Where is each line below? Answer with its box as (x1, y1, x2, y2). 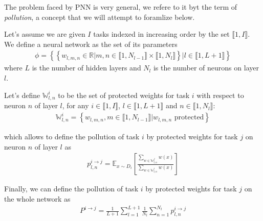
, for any (62, 100, 89, 111)
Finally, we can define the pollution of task (4, 183, 139, 194)
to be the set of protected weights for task (58, 89, 190, 100)
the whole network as (4, 193, 71, 204)
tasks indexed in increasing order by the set (93, 29, 230, 39)
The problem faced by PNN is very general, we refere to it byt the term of (4, 2, 237, 12)
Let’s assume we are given (4, 29, 85, 39)
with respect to (196, 89, 244, 100)
